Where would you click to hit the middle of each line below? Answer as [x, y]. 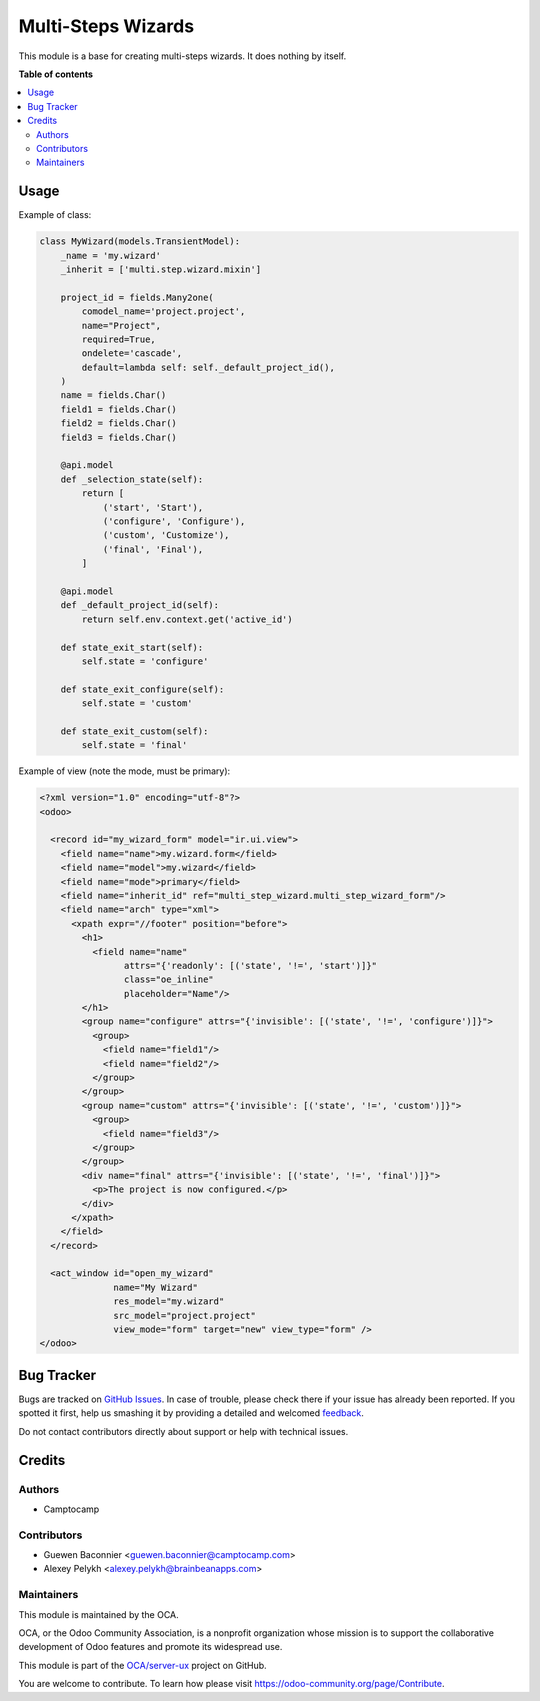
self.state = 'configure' [145, 661]
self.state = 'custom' [137, 703]
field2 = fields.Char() [118, 423]
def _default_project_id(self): [140, 605]
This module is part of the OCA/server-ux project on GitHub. [142, 1665]
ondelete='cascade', [132, 353]
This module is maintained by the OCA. [98, 1614]
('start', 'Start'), [153, 507]
